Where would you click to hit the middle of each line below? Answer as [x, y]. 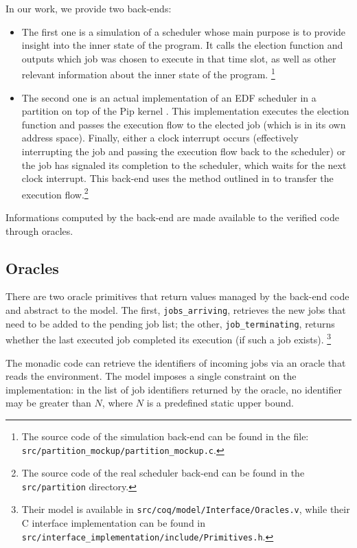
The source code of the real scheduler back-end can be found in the [163, 473]
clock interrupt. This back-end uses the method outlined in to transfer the [177, 178]
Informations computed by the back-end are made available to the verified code [172, 217]
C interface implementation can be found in [114, 523]
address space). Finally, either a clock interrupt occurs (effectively [160, 138]
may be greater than [48, 403]
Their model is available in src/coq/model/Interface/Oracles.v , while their [186, 509]
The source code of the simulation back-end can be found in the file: [165, 436]
